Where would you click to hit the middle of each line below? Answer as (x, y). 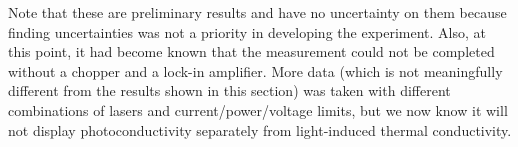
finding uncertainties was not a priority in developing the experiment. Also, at (247, 31)
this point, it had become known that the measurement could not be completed (251, 51)
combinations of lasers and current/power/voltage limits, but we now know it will (258, 109)
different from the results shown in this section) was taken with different (229, 90)
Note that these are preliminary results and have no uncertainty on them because (257, 12)
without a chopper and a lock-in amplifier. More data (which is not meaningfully (255, 70)
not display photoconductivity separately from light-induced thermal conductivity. (260, 129)
